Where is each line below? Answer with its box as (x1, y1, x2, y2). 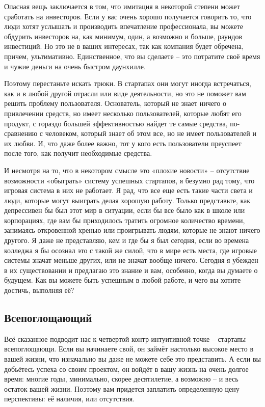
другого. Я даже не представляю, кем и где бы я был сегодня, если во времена (4, 235, 249, 246)
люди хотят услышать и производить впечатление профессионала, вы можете (4, 21, 243, 32)
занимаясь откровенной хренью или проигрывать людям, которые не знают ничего (4, 225, 260, 235)
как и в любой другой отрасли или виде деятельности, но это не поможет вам (4, 88, 246, 98)
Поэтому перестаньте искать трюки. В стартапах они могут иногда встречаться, (4, 78, 251, 89)
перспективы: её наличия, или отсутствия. (4, 393, 135, 404)
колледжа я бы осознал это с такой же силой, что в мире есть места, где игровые (4, 245, 257, 255)
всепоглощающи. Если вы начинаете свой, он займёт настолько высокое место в (4, 343, 254, 354)
